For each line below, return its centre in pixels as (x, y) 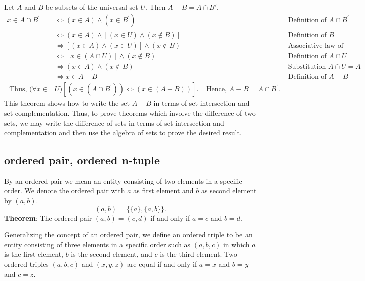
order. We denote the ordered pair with (65, 190)
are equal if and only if (162, 264)
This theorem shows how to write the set (67, 103)
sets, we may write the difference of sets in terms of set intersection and (114, 123)
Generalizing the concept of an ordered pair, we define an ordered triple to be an (128, 235)
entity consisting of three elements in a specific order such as (97, 244)
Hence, (217, 90)
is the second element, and (111, 254)
